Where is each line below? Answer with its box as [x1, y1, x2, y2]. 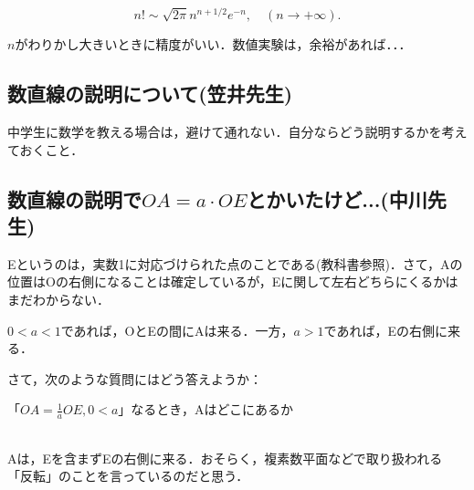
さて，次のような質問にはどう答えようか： [7, 369, 263, 388]
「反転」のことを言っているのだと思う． [7, 466, 249, 485]
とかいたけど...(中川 [247, 184, 427, 213]
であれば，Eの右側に [323, 320, 448, 339]
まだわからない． [7, 289, 110, 308]
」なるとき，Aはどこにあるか [118, 400, 294, 419]
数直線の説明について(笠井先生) [7, 79, 293, 108]
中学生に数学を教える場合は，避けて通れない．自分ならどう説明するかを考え [7, 121, 468, 141]
